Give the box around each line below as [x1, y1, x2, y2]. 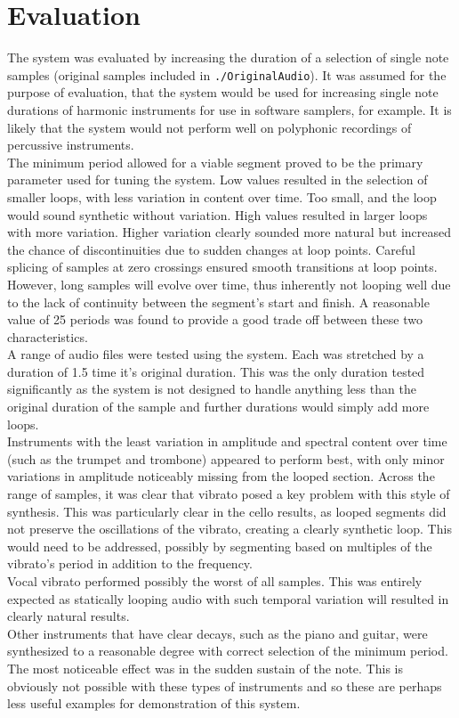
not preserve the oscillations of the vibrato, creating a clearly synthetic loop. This [7, 519, 452, 538]
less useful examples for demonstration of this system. [7, 694, 301, 713]
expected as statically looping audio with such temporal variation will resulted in [7, 589, 449, 608]
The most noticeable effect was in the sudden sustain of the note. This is [7, 658, 403, 677]
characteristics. [7, 327, 88, 346]
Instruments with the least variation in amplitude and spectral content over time [7, 432, 447, 451]
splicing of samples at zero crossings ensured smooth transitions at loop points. [7, 257, 438, 276]
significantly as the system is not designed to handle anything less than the [7, 379, 416, 398]
